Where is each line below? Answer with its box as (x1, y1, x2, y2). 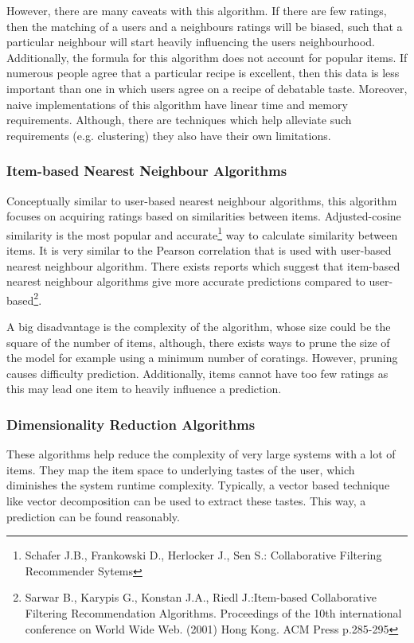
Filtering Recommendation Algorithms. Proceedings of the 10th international (25, 604, 402, 621)
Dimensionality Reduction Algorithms (6, 414, 256, 434)
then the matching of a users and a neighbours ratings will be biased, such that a (6, 18, 403, 34)
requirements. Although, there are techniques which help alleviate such (6, 111, 352, 128)
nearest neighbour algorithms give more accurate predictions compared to (6, 273, 365, 290)
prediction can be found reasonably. (6, 508, 180, 524)
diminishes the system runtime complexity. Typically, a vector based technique (6, 477, 390, 493)
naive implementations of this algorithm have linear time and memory (6, 95, 348, 112)
